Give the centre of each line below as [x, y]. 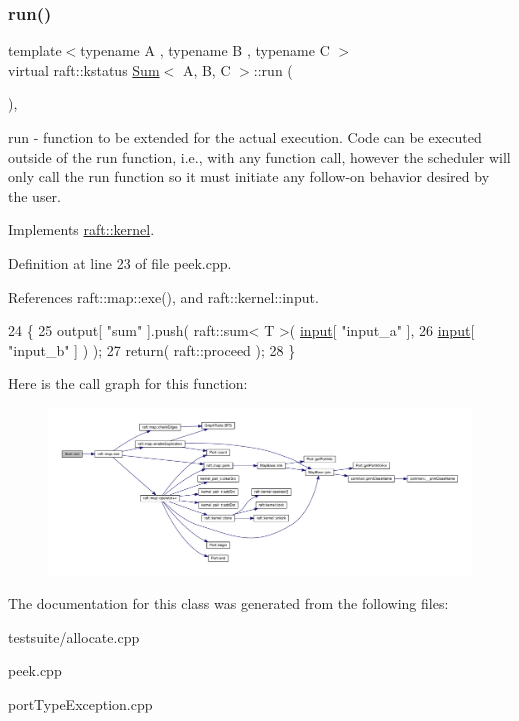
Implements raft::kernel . [81, 229]
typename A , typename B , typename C [205, 50]
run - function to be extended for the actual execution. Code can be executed [245, 137]
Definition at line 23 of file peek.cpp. [120, 262]
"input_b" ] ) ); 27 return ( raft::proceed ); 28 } [152, 349]
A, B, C [206, 69]
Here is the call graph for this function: [128, 383]
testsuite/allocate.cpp [74, 636]
